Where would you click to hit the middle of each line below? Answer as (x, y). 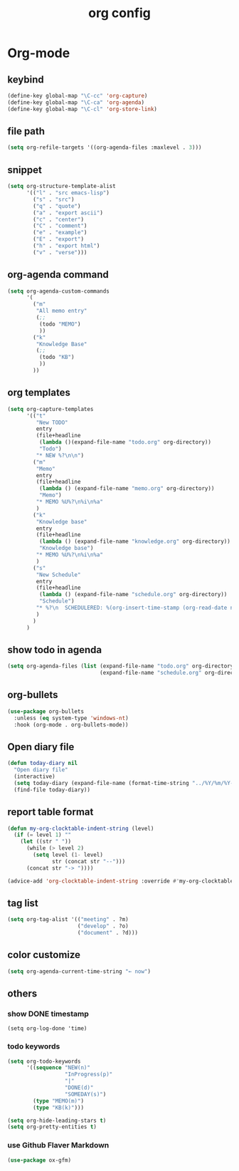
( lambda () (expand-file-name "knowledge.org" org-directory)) (135, 542)
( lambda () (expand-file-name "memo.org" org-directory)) (127, 489)
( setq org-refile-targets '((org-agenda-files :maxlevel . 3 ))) (105, 147)
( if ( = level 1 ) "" (43, 835)
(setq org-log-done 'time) (47, 1029)
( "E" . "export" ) (58, 239)
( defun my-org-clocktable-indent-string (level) (81, 828)
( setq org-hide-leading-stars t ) (57, 1120)
